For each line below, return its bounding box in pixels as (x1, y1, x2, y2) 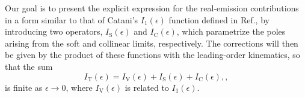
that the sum (5, 60, 53, 72)
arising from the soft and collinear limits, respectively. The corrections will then (5, 36, 298, 49)
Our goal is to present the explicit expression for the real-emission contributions (5, 2, 299, 14)
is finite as (5, 81, 43, 93)
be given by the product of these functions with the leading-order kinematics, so (5, 48, 300, 61)
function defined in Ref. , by (168, 13, 270, 26)
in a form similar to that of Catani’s (5, 13, 138, 26)
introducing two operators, (5, 25, 103, 38)
